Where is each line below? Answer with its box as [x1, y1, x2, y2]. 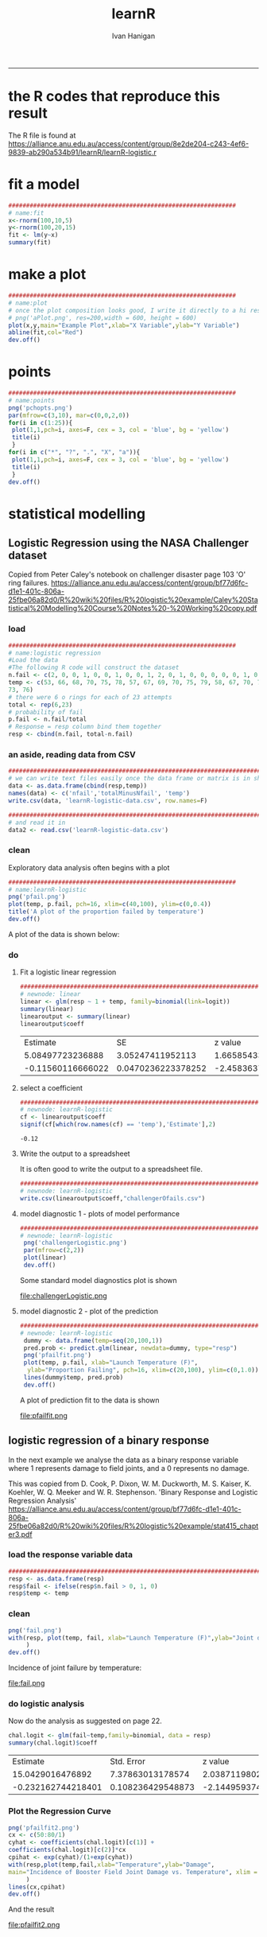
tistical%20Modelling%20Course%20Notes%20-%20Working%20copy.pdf [8, 604, 257, 613]
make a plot [8, 266, 87, 283]
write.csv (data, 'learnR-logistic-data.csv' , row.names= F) [8, 796, 208, 804]
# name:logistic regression [8, 649, 102, 657]
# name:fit [8, 208, 44, 217]
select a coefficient [19, 1083, 83, 1092]
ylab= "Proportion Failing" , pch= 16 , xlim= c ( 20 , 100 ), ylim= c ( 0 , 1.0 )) [27, 1366, 259, 1375]
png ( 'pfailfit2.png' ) [8, 1823, 80, 1832]
